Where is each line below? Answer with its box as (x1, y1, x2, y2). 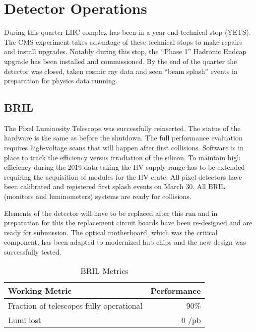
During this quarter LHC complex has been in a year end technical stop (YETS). (4, 27, 251, 37)
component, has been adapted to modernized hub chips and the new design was (4, 237, 246, 247)
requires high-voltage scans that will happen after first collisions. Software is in (4, 142, 244, 153)
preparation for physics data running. (4, 75, 118, 86)
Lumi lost (8, 314, 41, 326)
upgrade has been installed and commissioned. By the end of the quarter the (4, 56, 237, 66)
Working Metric (8, 284, 72, 296)
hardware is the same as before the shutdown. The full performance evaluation (4, 133, 243, 143)
